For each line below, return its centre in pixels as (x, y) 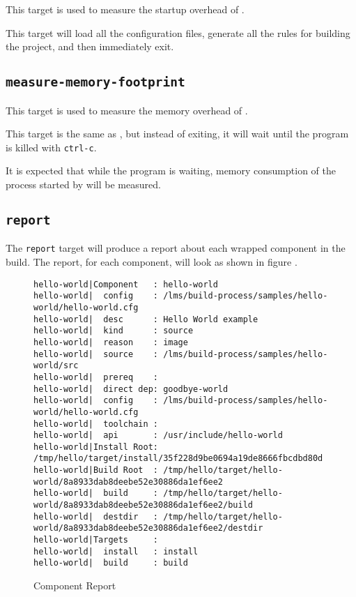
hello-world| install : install (116, 551)
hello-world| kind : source (114, 331)
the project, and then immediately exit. (90, 46)
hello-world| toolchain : (96, 424)
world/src (56, 366)
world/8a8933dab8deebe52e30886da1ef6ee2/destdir (148, 528)
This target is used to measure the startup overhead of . (125, 9)
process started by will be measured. (83, 184)
